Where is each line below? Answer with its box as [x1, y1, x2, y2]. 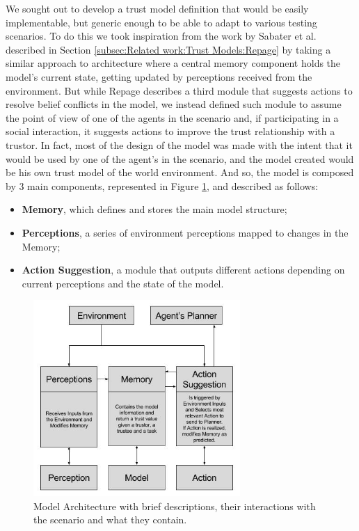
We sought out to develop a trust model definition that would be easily [6, 1, 309, 15]
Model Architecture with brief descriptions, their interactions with [33, 498, 316, 513]
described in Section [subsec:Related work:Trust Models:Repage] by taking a [6, 42, 331, 56]
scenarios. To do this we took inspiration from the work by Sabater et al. [6, 29, 317, 43]
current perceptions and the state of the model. [22, 276, 224, 290]
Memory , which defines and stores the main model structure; [22, 202, 287, 216]
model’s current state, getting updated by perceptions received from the [6, 69, 312, 84]
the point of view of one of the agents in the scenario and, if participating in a [6, 110, 339, 125]
